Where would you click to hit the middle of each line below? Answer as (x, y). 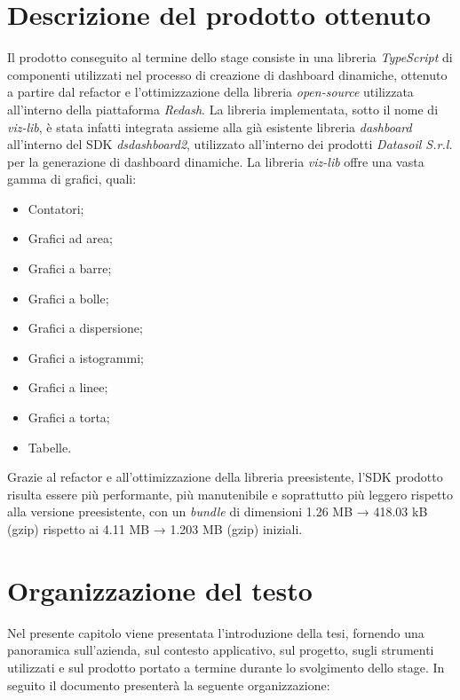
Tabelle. (50, 447)
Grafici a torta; (69, 417)
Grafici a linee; (68, 387)
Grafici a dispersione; (85, 328)
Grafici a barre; (70, 268)
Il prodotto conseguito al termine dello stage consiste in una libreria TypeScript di (230, 57)
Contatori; (56, 208)
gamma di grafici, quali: (72, 179)
